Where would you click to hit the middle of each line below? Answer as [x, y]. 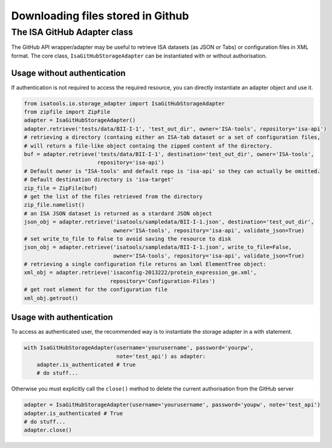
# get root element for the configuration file [96, 290]
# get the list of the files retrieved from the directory [113, 196]
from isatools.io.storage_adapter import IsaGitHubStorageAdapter [124, 103]
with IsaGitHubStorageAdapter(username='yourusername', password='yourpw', [139, 348]
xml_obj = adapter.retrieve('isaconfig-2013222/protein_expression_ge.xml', [140, 273]
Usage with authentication [62, 317]
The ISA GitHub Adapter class [72, 32]
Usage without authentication [69, 73]
